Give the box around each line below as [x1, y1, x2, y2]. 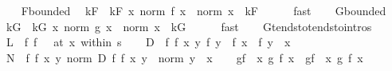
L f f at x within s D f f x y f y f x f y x [6, 34, 291, 50]
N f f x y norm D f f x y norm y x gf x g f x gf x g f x [6, 49, 363, 65]
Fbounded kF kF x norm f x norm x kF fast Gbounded [21, 2, 386, 18]
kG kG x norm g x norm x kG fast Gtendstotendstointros [6, 18, 372, 34]
